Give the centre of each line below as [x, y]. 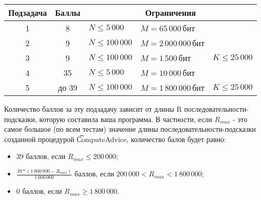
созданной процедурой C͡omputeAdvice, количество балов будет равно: [115, 139]
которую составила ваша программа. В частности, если [126, 119]
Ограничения [171, 13]
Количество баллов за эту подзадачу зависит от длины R [93, 109]
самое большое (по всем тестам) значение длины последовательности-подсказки [130, 129]
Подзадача [28, 13]
